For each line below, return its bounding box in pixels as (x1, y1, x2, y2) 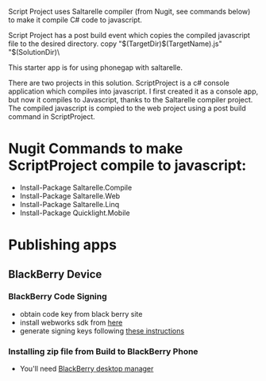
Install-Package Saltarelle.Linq (19, 199, 120, 209)
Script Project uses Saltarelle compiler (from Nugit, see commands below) (8, 7, 251, 16)
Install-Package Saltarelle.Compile (19, 183, 133, 192)
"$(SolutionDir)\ (8, 48, 60, 56)
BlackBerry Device (8, 267, 102, 281)
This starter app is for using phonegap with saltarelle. (8, 63, 183, 72)
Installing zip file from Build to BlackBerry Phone (8, 345, 199, 356)
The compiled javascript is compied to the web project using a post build (8, 103, 246, 113)
